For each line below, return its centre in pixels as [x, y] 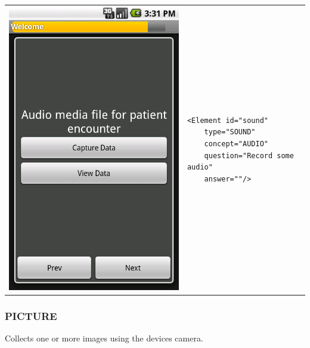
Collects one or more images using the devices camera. [104, 338]
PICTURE [31, 315]
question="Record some [249, 155]
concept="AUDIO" [236, 144]
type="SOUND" [230, 132]
